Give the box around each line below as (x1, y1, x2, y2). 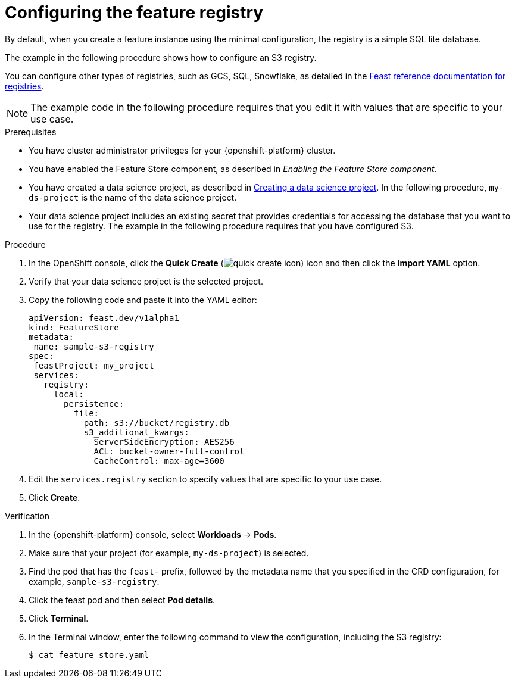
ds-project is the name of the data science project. (29, 192, 237, 202)
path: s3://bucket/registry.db (83, 417, 230, 428)
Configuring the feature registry (5, 2, 264, 23)
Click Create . (29, 492, 80, 503)
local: (54, 389, 84, 399)
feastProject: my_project (33, 360, 154, 370)
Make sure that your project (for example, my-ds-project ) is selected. (29, 547, 309, 558)
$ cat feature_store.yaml (29, 650, 149, 660)
